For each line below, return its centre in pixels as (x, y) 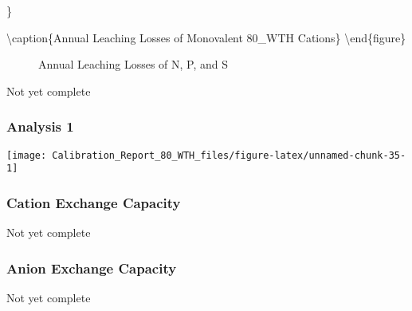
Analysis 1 (40, 126)
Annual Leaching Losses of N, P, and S (133, 64)
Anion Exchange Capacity (92, 268)
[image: (27, 155)
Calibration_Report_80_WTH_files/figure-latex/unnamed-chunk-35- (229, 155)
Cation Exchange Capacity (94, 202)
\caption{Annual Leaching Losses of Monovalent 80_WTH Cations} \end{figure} (206, 37)
